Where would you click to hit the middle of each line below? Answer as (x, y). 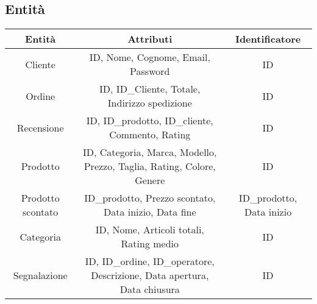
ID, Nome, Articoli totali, (150, 230)
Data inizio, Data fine (150, 212)
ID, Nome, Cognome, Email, (150, 57)
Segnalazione (40, 275)
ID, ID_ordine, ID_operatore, (150, 261)
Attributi (150, 39)
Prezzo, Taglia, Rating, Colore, (150, 166)
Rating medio (150, 244)
